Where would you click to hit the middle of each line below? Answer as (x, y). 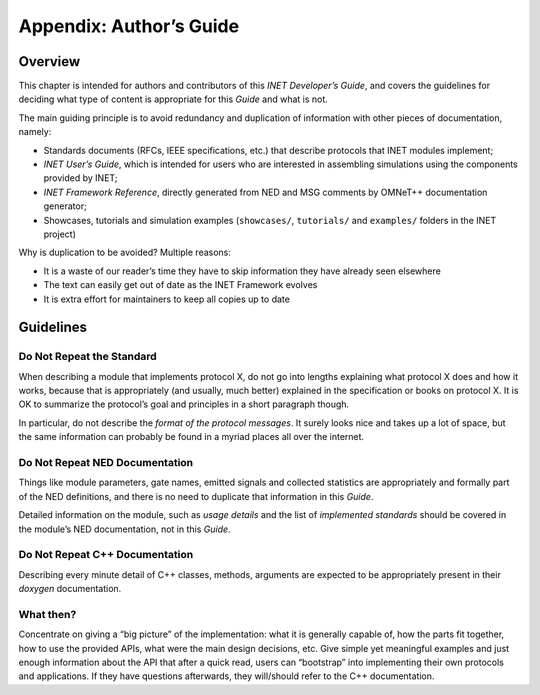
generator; (65, 206)
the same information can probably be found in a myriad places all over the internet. (191, 437)
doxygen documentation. (70, 589)
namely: (35, 132)
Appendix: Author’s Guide (129, 26)
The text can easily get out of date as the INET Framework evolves (180, 285)
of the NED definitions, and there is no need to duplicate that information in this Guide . (196, 496)
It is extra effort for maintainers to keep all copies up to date (166, 299)
